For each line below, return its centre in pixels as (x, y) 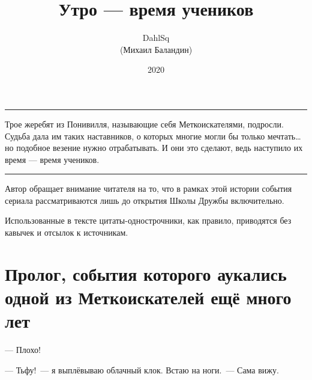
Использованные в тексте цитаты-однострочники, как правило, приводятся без (148, 220)
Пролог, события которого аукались (146, 273)
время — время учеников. (52, 159)
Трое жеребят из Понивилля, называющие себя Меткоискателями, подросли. (144, 124)
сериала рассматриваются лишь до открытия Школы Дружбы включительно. (145, 200)
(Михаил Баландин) (156, 49)
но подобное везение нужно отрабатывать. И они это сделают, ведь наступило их (154, 148)
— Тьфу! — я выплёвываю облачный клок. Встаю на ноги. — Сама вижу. (142, 369)
